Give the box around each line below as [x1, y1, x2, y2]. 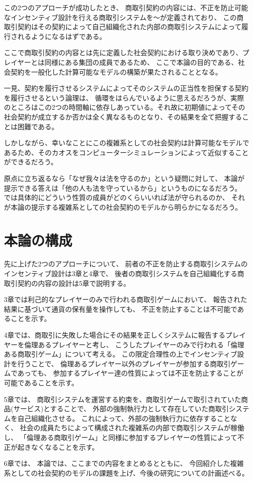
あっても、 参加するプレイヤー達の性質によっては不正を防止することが [17, 368, 243, 378]
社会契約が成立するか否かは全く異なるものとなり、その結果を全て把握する [4, 111, 242, 121]
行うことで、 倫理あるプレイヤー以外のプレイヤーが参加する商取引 [17, 358, 231, 368]
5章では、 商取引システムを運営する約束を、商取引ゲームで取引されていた [4, 394, 241, 404]
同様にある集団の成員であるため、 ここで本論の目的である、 [44, 57, 238, 67]
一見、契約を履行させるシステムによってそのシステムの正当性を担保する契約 [4, 83, 249, 93]
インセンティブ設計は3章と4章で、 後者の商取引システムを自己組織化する [4, 268, 237, 278]
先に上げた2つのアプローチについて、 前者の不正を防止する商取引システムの [4, 259, 248, 269]
